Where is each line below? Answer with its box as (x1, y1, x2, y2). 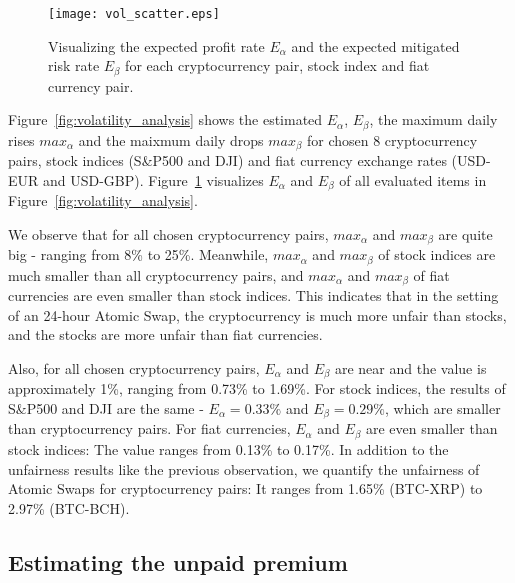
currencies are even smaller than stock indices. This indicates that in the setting (8, 285, 499, 306)
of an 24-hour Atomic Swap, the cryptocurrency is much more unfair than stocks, (8, 304, 507, 325)
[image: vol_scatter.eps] (48, 7, 220, 21)
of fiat (413, 264, 450, 285)
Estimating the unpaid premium (8, 546, 348, 577)
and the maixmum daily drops (78, 129, 264, 150)
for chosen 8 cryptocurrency (306, 129, 478, 150)
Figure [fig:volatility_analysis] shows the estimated (8, 109, 323, 130)
